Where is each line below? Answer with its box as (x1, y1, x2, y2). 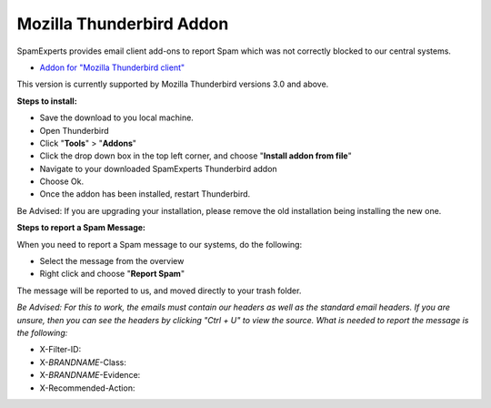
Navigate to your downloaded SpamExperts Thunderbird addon (39, 163, 277, 174)
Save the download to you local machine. (39, 112, 195, 123)
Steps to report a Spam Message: (16, 222, 145, 233)
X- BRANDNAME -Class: (39, 356, 126, 368)
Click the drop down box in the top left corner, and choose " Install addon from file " (39, 150, 352, 161)
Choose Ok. (39, 176, 85, 187)
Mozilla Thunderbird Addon (16, 14, 229, 34)
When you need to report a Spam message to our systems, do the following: (16, 239, 303, 250)
